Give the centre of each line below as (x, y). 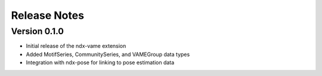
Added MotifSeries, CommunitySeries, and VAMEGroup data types (108, 54)
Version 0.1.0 (37, 31)
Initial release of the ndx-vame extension (76, 46)
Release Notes (48, 15)
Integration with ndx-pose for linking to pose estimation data (100, 62)
